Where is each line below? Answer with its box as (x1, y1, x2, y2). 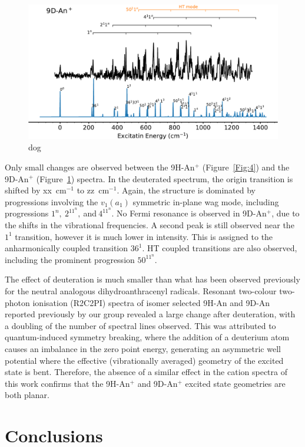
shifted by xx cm (5, 184, 67, 196)
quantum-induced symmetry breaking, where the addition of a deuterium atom (5, 331, 290, 343)
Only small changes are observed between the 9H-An (5, 160, 195, 173)
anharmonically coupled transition (5, 242, 128, 254)
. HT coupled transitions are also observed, (142, 242, 297, 254)
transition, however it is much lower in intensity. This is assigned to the (15, 230, 273, 242)
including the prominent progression (5, 253, 135, 265)
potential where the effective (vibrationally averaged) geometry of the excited (5, 354, 284, 366)
